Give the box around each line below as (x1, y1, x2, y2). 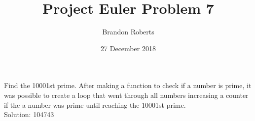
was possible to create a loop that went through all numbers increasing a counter (4, 90, 249, 100)
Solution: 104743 (4, 109, 54, 120)
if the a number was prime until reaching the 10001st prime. (4, 99, 186, 110)
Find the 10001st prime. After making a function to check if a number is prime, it (4, 80, 252, 91)
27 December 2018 (101, 43, 156, 53)
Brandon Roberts (102, 27, 154, 37)
